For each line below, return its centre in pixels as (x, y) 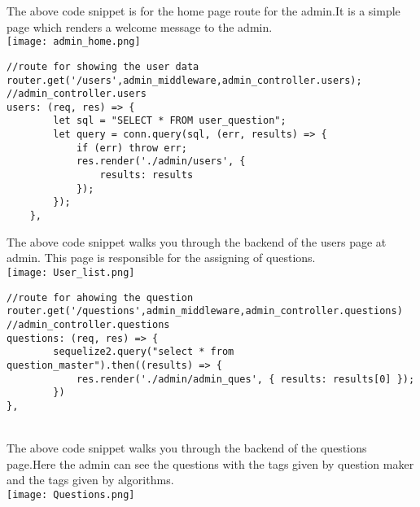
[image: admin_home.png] (74, 42)
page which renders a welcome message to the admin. (140, 26)
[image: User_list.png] (71, 272)
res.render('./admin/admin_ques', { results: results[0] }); (245, 379)
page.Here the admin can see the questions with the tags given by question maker (210, 463)
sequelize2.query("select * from (144, 352)
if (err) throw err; (131, 148)
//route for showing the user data (103, 66)
